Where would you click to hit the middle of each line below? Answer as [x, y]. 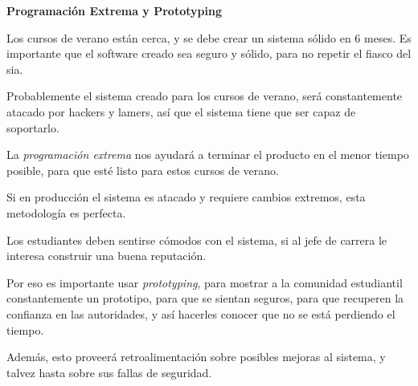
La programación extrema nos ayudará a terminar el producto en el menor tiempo [208, 154]
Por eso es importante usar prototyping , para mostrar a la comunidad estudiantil [205, 282]
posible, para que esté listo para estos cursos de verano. [143, 170]
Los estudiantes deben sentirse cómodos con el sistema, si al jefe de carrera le [197, 240]
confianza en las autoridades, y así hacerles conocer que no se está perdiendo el [201, 313]
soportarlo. [33, 127]
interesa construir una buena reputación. [107, 256]
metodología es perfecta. [66, 212]
